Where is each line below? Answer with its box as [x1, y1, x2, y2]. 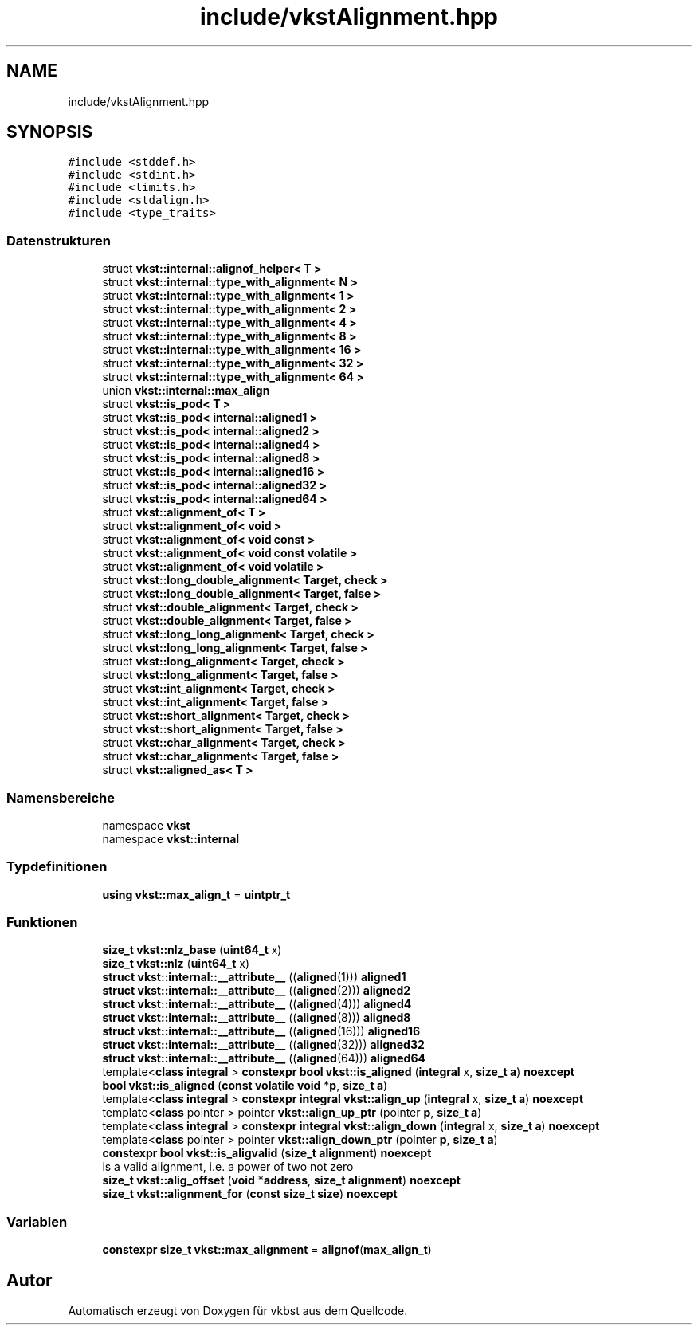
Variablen [6, 1213, 68, 1230]
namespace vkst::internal [102, 831, 240, 846]
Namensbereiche [6, 789, 116, 806]
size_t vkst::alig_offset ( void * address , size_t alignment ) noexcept [102, 1173, 461, 1188]
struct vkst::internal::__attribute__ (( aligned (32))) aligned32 [102, 1038, 425, 1052]
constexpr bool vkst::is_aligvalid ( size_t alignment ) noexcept [102, 1146, 432, 1160]
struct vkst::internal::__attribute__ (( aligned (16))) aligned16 [102, 1024, 421, 1038]
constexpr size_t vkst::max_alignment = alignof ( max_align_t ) [102, 1243, 432, 1257]
